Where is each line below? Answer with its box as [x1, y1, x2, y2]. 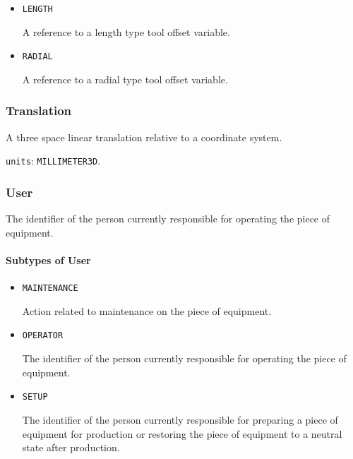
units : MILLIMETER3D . [6, 153, 101, 168]
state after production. [22, 440, 120, 455]
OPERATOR [22, 330, 64, 341]
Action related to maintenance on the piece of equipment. [22, 303, 272, 318]
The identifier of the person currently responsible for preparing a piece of [22, 412, 338, 427]
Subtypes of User [6, 252, 91, 267]
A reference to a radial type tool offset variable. [22, 71, 228, 86]
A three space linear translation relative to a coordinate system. [6, 129, 282, 144]
